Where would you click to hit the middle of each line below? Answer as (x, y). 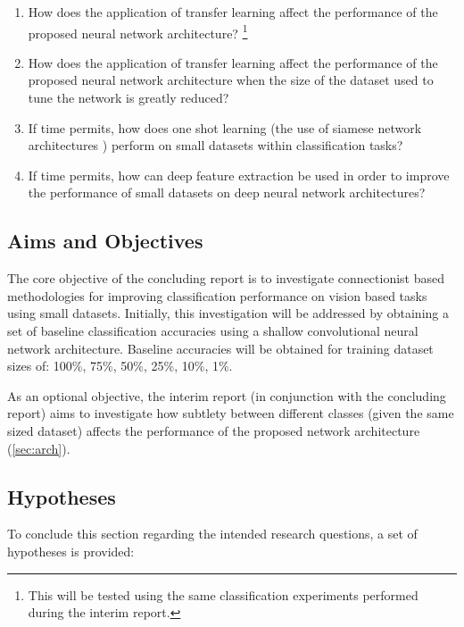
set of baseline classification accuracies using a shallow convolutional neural (213, 330)
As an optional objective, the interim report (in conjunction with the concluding (227, 395)
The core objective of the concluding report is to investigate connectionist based (226, 278)
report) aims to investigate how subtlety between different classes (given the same (231, 413)
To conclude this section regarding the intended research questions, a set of (212, 534)
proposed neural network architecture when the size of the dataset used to (231, 80)
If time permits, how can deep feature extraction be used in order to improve (239, 175)
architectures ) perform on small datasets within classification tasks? (215, 145)
